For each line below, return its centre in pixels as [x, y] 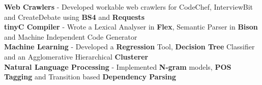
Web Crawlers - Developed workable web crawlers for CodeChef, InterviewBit [129, 7]
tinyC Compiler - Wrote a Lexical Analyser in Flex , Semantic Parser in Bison [131, 27]
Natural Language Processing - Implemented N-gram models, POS [118, 66]
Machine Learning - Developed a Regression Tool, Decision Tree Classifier [129, 47]
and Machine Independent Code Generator [71, 36]
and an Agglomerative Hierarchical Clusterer [76, 56]
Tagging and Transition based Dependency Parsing [90, 77]
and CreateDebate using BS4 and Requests [74, 17]
